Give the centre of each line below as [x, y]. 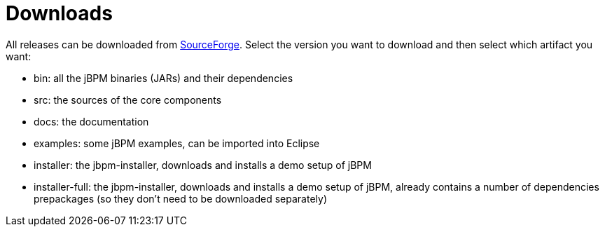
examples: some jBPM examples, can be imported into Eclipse [177, 143]
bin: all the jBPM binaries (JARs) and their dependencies [164, 78]
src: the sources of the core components [128, 100]
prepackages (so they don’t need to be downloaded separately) [180, 198]
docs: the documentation [91, 121]
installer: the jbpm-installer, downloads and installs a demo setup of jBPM [203, 165]
